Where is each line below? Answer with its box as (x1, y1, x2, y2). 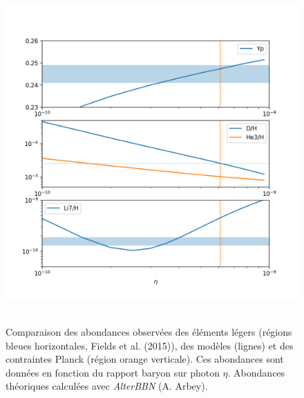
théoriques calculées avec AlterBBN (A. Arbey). (6, 379, 208, 393)
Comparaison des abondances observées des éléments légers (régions (6, 324, 292, 338)
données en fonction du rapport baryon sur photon (6, 365, 220, 379)
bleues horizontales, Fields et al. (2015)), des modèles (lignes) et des (6, 338, 294, 352)
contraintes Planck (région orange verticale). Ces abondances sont (6, 352, 284, 366)
